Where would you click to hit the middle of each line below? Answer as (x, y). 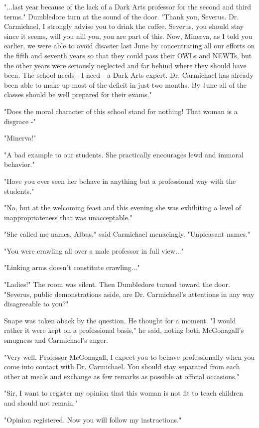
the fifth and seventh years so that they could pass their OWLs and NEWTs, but (128, 55)
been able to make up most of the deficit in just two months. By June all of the (126, 84)
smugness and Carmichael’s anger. (56, 340)
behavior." (19, 164)
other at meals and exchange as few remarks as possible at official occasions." (122, 376)
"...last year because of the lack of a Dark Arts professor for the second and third (128, 6)
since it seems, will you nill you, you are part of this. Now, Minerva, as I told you (128, 36)
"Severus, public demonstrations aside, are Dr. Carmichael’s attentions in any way (129, 294)
